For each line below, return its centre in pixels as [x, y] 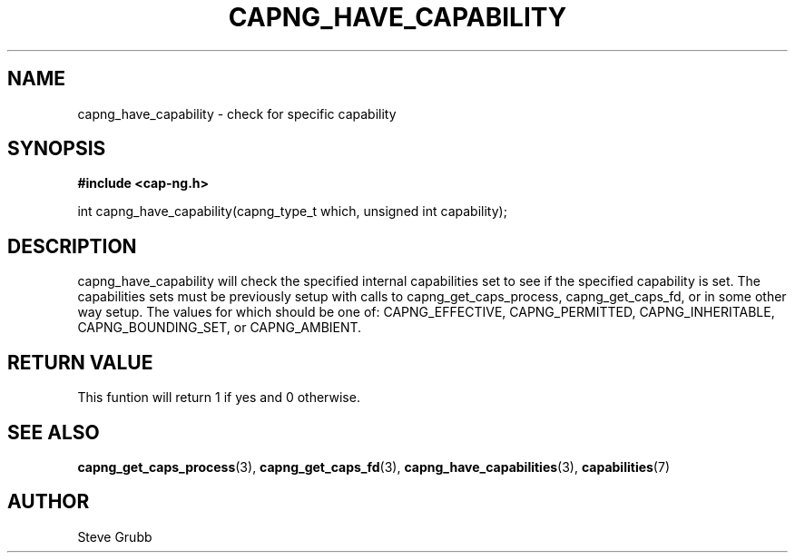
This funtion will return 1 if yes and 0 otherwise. [219, 398]
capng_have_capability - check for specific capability [237, 113]
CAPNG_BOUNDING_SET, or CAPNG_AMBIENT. [220, 328]
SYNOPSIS [57, 149]
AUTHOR [49, 502]
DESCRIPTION [72, 246]
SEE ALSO [54, 432]
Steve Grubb [115, 536]
